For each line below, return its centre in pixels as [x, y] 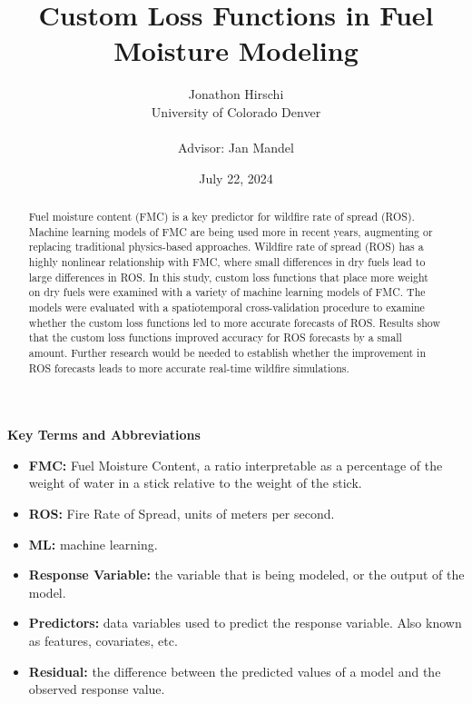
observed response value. [97, 689]
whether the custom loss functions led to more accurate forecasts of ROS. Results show [234, 322]
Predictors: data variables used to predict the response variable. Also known [245, 623]
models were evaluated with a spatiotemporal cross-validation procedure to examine [226, 307]
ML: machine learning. [93, 544]
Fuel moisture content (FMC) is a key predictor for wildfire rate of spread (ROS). [221, 217]
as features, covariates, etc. [103, 641]
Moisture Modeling [236, 50]
